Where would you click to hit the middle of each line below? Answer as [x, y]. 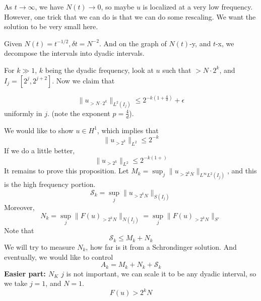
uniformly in [23, 113]
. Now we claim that [83, 80]
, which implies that [128, 130]
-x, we [225, 43]
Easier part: [25, 273]
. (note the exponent [79, 113]
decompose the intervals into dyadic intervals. [74, 53]
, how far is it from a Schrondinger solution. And [161, 246]
